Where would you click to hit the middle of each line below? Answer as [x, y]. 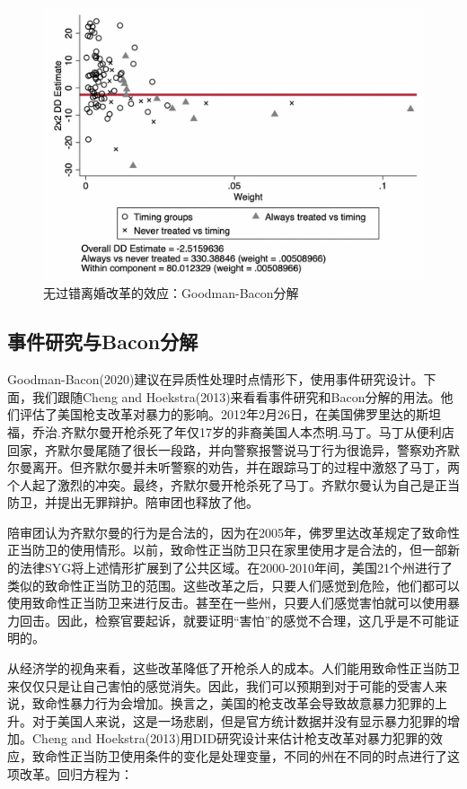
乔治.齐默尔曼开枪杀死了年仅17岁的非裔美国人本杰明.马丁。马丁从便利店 [243, 431]
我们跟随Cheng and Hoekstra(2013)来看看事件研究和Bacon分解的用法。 [236, 396]
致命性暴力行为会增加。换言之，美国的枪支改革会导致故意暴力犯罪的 [233, 703]
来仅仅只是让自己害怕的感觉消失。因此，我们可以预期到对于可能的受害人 [221, 685]
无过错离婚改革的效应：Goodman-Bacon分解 [171, 293]
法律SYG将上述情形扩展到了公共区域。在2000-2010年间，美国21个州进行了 [236, 568]
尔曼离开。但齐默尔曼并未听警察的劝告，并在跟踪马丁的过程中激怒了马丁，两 [233, 467]
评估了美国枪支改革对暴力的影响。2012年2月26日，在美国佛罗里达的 [217, 414]
